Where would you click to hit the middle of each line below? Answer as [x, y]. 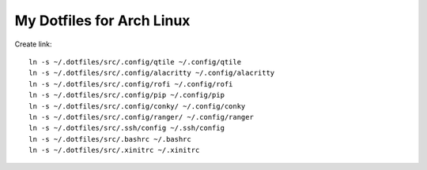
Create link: [33, 44]
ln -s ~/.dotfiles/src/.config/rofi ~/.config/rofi [131, 84]
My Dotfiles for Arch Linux [102, 20]
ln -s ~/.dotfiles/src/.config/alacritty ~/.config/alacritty [152, 73]
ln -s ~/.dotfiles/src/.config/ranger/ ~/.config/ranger [142, 117]
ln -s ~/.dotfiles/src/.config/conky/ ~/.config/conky [137, 106]
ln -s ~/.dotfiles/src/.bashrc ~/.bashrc [110, 139]
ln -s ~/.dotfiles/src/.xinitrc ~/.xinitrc [114, 150]
